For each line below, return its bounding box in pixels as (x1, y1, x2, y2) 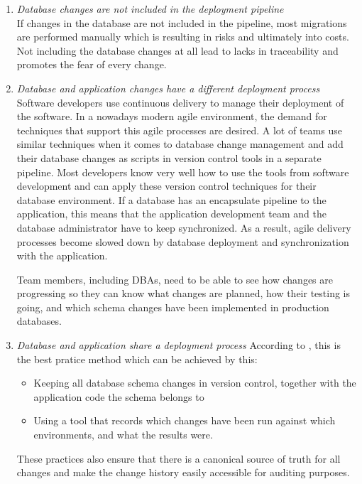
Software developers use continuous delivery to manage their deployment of (16, 95, 344, 109)
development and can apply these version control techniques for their (16, 178, 317, 193)
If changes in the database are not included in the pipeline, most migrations (16, 15, 347, 30)
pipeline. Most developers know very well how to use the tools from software (16, 164, 349, 179)
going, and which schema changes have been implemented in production (16, 299, 329, 314)
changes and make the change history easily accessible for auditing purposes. (16, 465, 350, 480)
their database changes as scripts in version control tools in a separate (16, 150, 322, 165)
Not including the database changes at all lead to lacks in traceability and (16, 43, 339, 58)
